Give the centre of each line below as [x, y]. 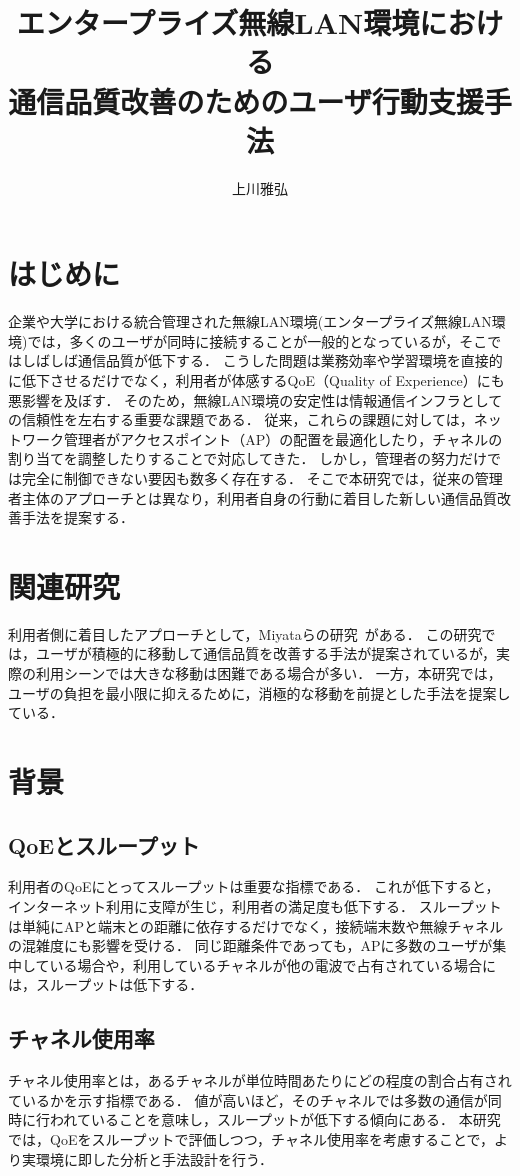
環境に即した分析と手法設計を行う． [154, 1158]
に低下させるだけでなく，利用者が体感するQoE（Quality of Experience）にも [256, 380]
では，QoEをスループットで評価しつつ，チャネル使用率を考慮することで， [251, 1138]
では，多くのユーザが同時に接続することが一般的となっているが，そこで [264, 340]
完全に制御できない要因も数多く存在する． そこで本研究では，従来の [248, 477]
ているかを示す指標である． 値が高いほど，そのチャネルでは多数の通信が [248, 1099]
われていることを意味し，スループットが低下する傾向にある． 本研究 [275, 1119]
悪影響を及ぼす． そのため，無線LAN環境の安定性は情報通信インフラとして [255, 399]
